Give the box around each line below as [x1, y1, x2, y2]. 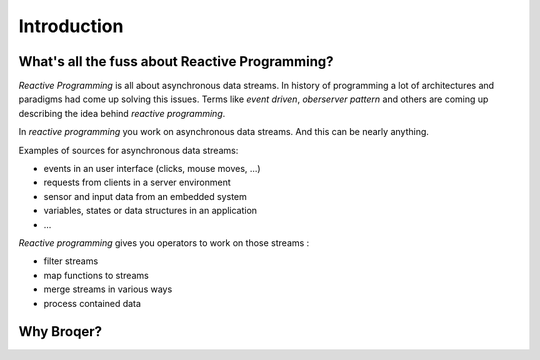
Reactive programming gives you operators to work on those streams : [18, 236, 310, 249]
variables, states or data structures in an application [43, 205, 258, 217]
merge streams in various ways [43, 283, 173, 295]
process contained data [43, 297, 142, 309]
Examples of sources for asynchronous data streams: [18, 144, 239, 156]
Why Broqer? [18, 323, 102, 340]
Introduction [18, 15, 124, 37]
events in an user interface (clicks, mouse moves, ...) [43, 163, 261, 175]
